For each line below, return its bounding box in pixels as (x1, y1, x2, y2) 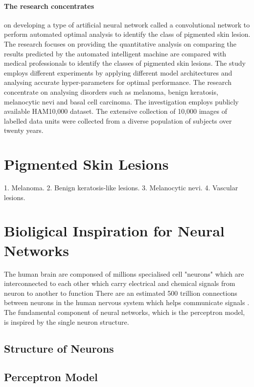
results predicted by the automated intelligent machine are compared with (4, 48, 227, 58)
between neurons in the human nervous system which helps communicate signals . (4, 297, 250, 308)
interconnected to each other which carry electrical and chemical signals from (4, 278, 235, 288)
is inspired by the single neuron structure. (4, 316, 129, 327)
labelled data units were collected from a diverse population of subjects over (4, 115, 232, 126)
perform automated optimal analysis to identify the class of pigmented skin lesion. (4, 29, 251, 39)
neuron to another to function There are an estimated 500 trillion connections (4, 287, 237, 298)
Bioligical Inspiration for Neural (4, 221, 225, 241)
